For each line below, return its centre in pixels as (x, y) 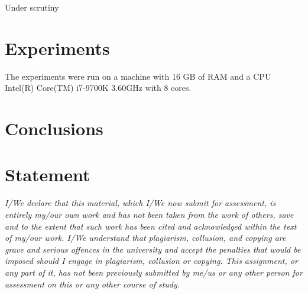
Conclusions (54, 128)
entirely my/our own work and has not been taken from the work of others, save (149, 214)
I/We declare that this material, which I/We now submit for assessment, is (140, 203)
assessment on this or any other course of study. (93, 284)
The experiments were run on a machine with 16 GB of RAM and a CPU (138, 76)
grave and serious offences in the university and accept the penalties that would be (153, 249)
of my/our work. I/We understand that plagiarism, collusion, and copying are (145, 238)
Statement (48, 174)
